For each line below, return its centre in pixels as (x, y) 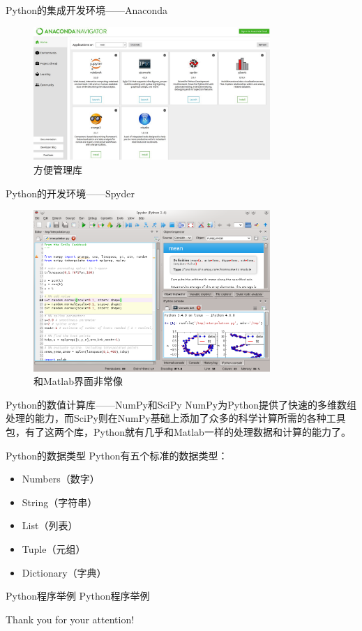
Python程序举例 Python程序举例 (78, 596)
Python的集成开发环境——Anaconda (87, 10)
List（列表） (50, 525)
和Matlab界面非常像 (78, 381)
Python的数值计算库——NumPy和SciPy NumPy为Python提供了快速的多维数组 (181, 404)
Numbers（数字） (61, 479)
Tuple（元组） (54, 549)
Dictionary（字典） (64, 572)
